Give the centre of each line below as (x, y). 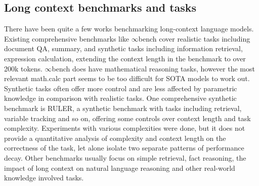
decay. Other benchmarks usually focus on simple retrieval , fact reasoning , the (125, 157)
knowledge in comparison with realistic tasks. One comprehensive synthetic (120, 98)
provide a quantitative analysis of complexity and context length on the (115, 138)
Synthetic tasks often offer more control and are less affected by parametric (121, 88)
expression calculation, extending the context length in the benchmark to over (125, 58)
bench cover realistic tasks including (194, 38)
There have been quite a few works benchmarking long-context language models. (129, 29)
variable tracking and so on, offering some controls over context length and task (127, 118)
